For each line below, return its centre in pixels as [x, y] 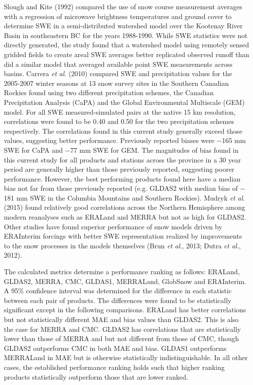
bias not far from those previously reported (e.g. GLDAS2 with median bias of [121, 188]
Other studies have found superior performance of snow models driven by [113, 226]
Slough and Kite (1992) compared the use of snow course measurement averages [123, 6]
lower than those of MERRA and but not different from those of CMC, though [122, 338]
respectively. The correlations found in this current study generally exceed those [123, 131]
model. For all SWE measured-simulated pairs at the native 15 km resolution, [120, 111]
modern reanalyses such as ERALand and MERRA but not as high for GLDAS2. [125, 217]
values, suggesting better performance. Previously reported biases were [109, 140]
